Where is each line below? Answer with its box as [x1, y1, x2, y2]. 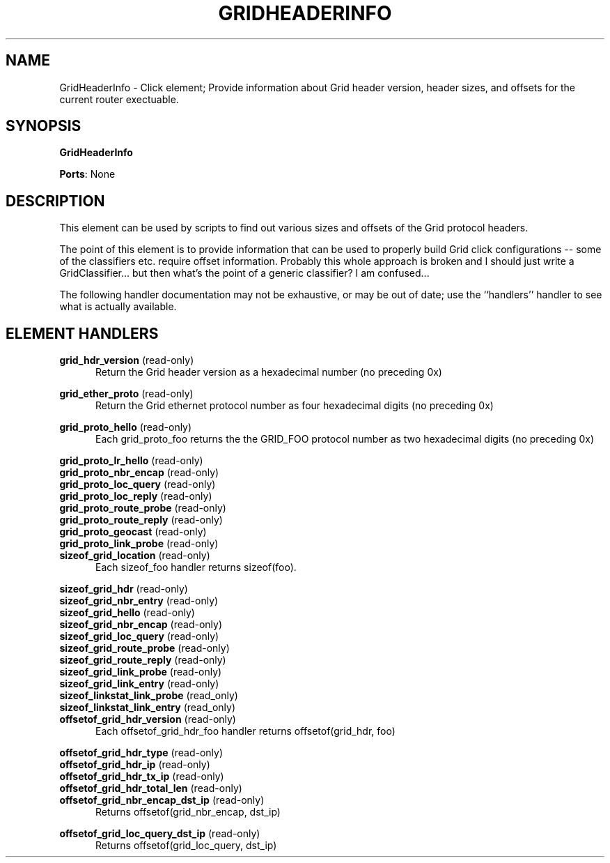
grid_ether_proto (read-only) [59, 388, 194, 400]
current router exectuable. [59, 93, 179, 105]
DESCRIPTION [6, 192, 105, 210]
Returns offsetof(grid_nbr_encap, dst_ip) [95, 806, 281, 818]
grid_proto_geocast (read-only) [59, 526, 207, 538]
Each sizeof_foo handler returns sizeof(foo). [95, 561, 297, 574]
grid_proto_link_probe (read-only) [59, 537, 219, 550]
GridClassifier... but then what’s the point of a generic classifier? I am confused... [59, 267, 430, 280]
